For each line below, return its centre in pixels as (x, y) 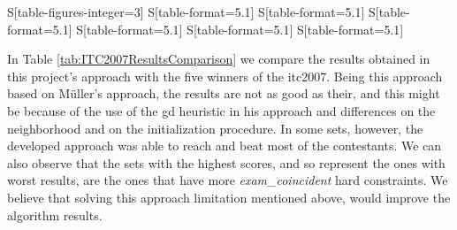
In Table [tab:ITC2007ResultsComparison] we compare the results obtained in (219, 59)
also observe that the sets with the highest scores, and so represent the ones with (226, 162)
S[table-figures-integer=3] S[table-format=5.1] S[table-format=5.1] (186, 11)
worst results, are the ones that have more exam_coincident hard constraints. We (228, 180)
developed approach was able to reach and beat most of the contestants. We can (225, 146)
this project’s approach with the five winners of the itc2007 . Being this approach (225, 76)
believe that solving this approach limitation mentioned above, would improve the (229, 197)
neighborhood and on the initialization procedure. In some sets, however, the (215, 128)
